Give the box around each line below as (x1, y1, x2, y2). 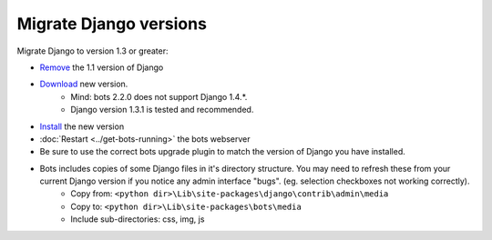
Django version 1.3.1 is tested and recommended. (70, 105, 254, 115)
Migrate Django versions (16, 14, 207, 34)
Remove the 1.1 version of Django (39, 62, 164, 73)
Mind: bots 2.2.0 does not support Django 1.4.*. (70, 91, 248, 102)
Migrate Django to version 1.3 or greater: (16, 45, 169, 56)
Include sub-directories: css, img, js (70, 214, 205, 225)
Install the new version (39, 121, 125, 132)
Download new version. (39, 78, 128, 90)
